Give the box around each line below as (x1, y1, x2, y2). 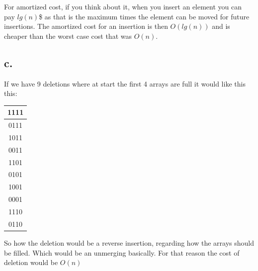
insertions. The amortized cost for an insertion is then (4, 21, 168, 31)
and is (212, 21, 230, 31)
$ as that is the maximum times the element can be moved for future (39, 11, 250, 21)
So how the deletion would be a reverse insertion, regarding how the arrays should (4, 237, 255, 248)
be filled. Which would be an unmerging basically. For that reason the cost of (4, 247, 240, 258)
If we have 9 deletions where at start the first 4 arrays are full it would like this (4, 78, 246, 89)
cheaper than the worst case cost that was (4, 30, 132, 41)
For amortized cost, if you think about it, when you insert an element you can (4, 1, 242, 11)
